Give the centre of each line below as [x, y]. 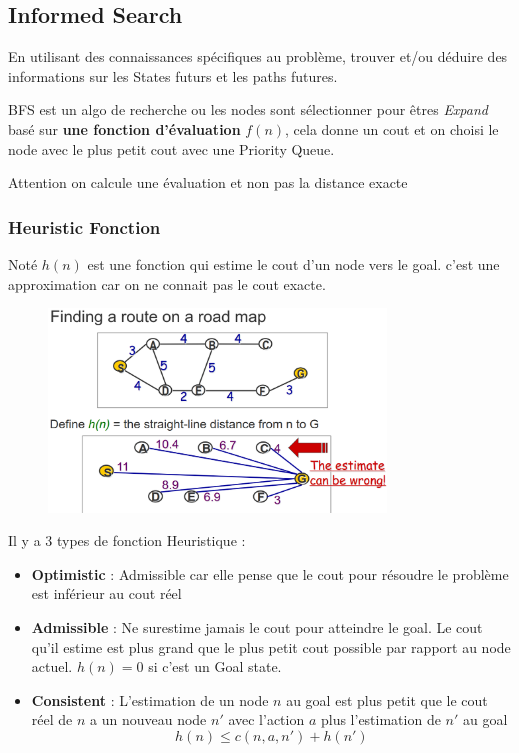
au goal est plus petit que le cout [387, 699]
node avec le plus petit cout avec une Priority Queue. [171, 148]
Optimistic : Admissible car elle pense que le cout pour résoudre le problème [270, 573]
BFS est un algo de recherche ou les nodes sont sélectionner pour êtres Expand [248, 109]
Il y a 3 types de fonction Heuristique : [127, 540]
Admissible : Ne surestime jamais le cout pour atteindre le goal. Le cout [257, 626]
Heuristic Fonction [84, 226]
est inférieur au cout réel [106, 593]
